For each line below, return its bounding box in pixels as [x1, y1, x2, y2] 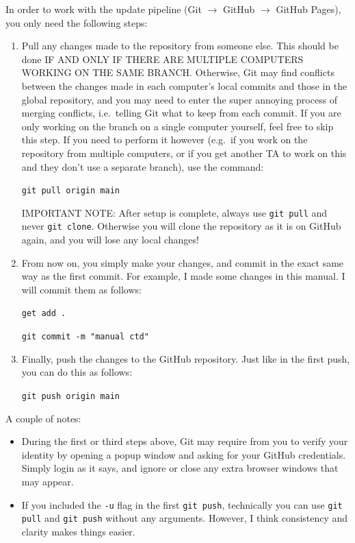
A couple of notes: [5, 411, 81, 425]
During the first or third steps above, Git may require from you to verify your [21, 434, 348, 448]
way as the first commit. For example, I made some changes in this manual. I [21, 269, 345, 283]
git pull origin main [21, 186, 120, 196]
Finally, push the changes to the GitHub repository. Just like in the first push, [21, 351, 350, 365]
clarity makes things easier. [21, 524, 135, 538]
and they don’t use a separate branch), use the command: [21, 159, 264, 173]
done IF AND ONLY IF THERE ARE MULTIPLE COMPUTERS [21, 51, 304, 66]
